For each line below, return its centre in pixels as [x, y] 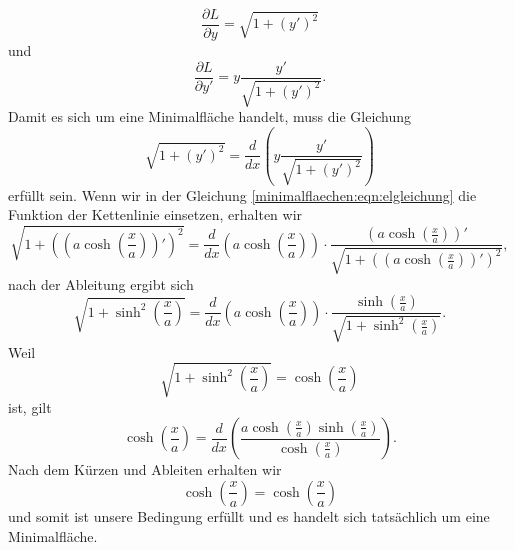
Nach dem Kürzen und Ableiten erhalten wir [145, 469]
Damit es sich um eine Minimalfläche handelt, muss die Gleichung [210, 116]
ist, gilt [30, 406]
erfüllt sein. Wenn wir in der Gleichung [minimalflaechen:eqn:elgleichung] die [242, 194]
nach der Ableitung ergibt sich [101, 283]
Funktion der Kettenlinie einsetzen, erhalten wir [155, 214]
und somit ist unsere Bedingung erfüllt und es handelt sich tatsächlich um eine [249, 515]
